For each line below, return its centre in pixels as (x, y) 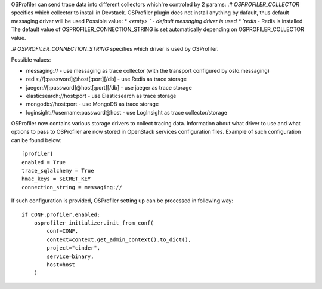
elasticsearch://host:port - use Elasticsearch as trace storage (101, 96)
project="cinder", (74, 248)
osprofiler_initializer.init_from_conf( (94, 223)
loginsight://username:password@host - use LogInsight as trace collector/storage (127, 112)
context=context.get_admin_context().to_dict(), (119, 239)
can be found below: (36, 140)
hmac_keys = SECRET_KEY (56, 179)
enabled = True (44, 162)
